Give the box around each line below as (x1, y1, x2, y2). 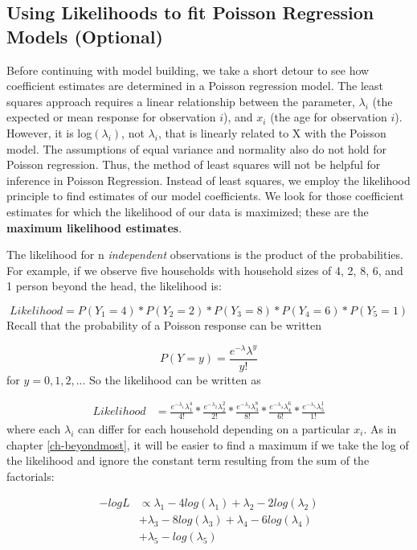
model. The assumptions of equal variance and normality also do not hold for (6, 140, 386, 157)
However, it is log (6, 124, 92, 141)
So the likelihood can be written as (89, 371, 261, 388)
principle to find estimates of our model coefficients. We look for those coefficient (6, 187, 404, 204)
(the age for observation (270, 109, 387, 125)
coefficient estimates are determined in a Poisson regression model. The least (6, 77, 384, 94)
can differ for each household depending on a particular (77, 420, 350, 437)
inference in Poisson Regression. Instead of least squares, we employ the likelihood (6, 171, 411, 188)
